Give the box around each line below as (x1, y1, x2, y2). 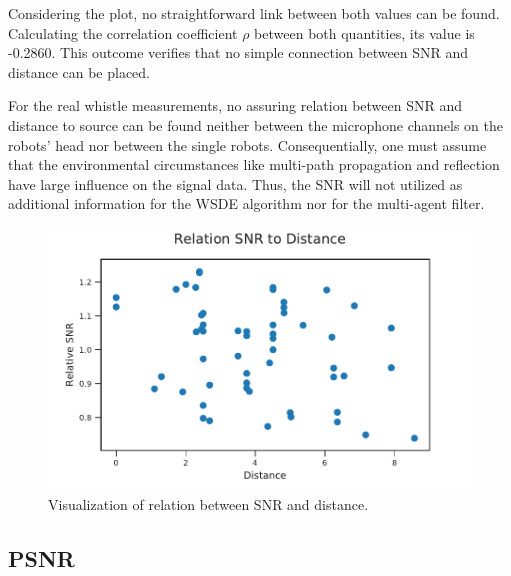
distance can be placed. (8, 61, 151, 82)
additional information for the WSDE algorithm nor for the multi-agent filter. (8, 193, 485, 214)
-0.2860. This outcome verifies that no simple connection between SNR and (8, 42, 469, 63)
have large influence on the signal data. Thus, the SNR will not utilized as (8, 173, 463, 194)
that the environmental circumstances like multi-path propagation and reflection (8, 154, 500, 175)
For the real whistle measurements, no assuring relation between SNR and (8, 95, 463, 116)
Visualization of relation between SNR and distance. (48, 493, 369, 514)
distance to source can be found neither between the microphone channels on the (8, 114, 503, 135)
